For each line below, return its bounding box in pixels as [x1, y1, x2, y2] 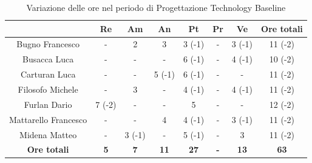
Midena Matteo [19, 128, 77, 141]
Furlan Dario [24, 98, 72, 110]
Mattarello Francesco [9, 113, 87, 125]
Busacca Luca [22, 53, 74, 65]
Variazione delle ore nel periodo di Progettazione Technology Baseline [26, 1, 286, 13]
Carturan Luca [20, 68, 76, 81]
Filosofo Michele [18, 82, 78, 95]
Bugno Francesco [16, 38, 80, 50]
